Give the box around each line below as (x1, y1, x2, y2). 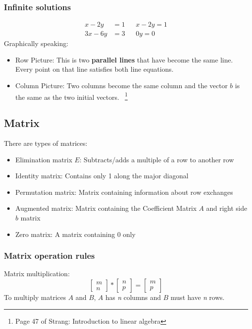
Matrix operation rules (4, 250, 95, 262)
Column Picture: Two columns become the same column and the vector (15, 80, 228, 91)
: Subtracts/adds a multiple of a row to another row (79, 154, 234, 164)
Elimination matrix (15, 154, 73, 164)
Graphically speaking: (4, 38, 68, 48)
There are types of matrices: (4, 138, 88, 148)
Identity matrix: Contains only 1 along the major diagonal (15, 171, 189, 181)
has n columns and (105, 292, 161, 302)
